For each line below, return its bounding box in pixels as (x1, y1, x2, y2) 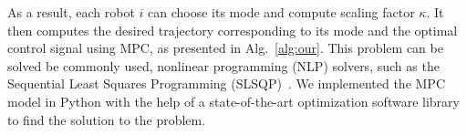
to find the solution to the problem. (7, 109, 206, 129)
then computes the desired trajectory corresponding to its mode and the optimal (7, 20, 458, 39)
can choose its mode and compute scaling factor (148, 3, 415, 21)
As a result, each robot (7, 3, 135, 21)
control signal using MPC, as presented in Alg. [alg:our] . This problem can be (7, 38, 443, 57)
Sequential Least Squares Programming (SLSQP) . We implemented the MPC (7, 74, 445, 93)
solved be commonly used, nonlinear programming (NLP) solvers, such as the (7, 56, 440, 75)
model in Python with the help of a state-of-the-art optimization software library (7, 91, 460, 110)
